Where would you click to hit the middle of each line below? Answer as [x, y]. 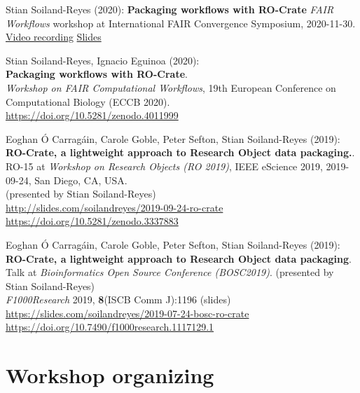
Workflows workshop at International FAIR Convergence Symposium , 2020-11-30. [181, 23]
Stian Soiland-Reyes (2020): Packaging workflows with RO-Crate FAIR [170, 9]
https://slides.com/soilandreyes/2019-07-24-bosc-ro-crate [127, 313]
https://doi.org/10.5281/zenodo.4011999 [92, 115]
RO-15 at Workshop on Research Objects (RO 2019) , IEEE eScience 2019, [164, 166]
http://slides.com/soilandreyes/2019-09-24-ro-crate [115, 207]
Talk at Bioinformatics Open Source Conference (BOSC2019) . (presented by [170, 272]
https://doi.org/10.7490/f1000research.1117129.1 [110, 327]
